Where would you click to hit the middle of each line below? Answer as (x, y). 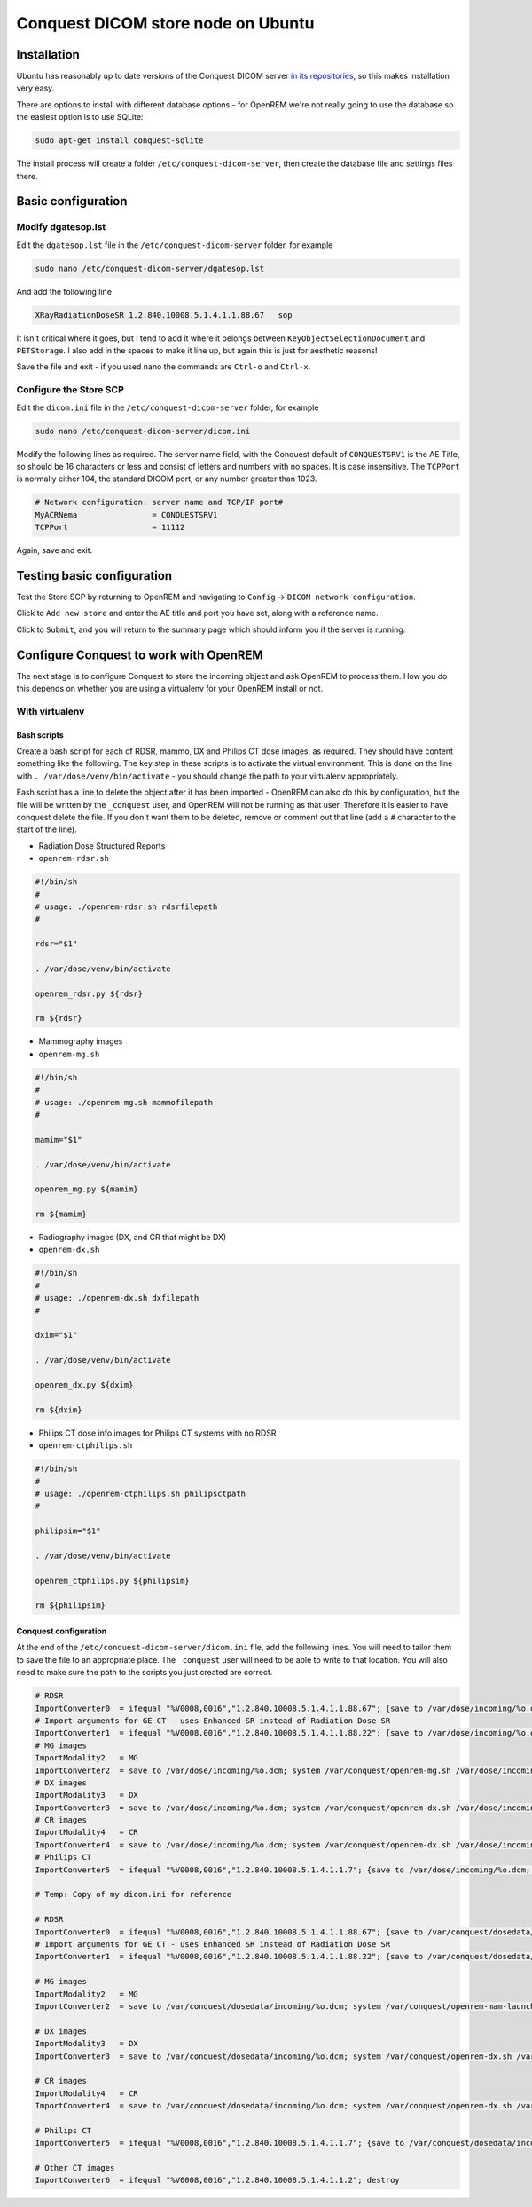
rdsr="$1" (56, 944)
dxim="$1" (56, 1335)
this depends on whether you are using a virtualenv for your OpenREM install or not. (170, 689)
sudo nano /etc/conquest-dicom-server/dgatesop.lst (150, 268)
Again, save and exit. (55, 550)
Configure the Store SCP (70, 390)
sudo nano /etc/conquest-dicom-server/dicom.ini (143, 431)
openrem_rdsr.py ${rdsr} (89, 993)
